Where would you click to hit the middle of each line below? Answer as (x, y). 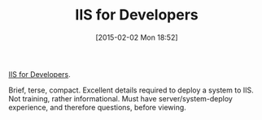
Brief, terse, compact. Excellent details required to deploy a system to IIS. (131, 90)
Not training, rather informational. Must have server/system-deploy (121, 98)
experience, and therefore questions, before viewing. (98, 107)
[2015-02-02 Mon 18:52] (137, 37)
